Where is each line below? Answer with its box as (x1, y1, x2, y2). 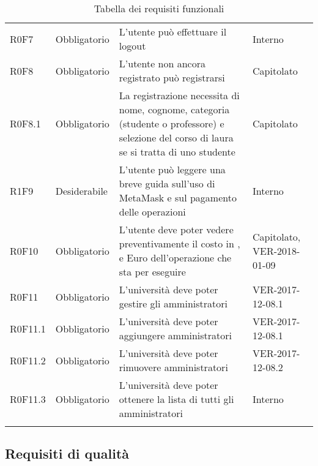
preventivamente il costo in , (119, 236, 240, 250)
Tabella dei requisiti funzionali (94, 1, 224, 15)
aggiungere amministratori (119, 328, 232, 342)
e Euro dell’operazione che (119, 250, 232, 265)
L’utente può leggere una (119, 162, 226, 176)
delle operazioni (119, 205, 186, 219)
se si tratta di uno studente (119, 145, 235, 159)
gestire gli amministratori (119, 296, 227, 310)
